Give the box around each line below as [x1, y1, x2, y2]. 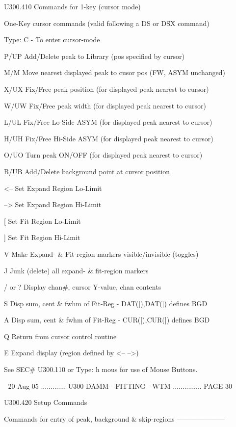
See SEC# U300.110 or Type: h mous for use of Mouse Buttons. [4, 364, 198, 374]
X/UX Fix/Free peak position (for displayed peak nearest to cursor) [4, 83, 209, 94]
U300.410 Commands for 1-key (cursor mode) [4, 1, 141, 11]
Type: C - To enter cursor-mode [4, 34, 100, 45]
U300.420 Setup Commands [4, 397, 87, 407]
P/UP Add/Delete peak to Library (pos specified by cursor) [4, 51, 184, 61]
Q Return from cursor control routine [4, 331, 117, 341]
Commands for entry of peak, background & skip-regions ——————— [4, 413, 225, 424]
